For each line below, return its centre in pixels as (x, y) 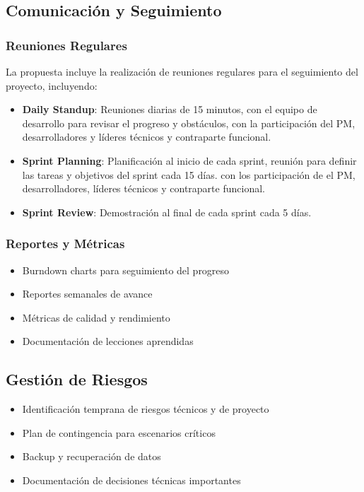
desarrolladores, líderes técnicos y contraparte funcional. (143, 188)
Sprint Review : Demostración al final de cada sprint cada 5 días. (167, 212)
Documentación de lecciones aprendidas (108, 341)
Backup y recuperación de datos (92, 456)
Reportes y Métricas (65, 244)
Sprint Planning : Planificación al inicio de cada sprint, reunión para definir (189, 160)
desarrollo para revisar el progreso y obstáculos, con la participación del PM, (189, 123)
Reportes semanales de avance (87, 294)
